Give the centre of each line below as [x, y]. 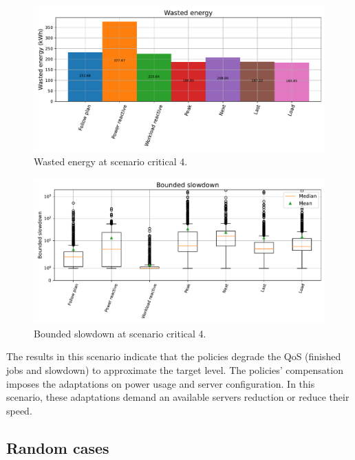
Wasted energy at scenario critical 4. [111, 161]
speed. [19, 410]
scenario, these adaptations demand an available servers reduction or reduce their [178, 397]
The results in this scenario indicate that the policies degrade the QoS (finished [174, 356]
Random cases [58, 447]
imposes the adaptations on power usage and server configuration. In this [161, 383]
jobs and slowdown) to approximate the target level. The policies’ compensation [175, 369]
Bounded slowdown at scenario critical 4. [120, 333]
